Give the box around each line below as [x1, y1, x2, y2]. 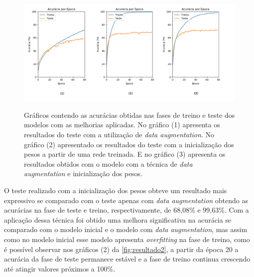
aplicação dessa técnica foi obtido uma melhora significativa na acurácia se [4, 214, 232, 225]
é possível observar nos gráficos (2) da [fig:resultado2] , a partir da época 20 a [4, 244, 239, 254]
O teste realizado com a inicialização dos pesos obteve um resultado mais [4, 185, 227, 195]
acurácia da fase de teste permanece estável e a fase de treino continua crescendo [4, 254, 251, 264]
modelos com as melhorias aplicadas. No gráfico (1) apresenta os [24, 119, 220, 130]
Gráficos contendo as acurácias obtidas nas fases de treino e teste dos [24, 109, 235, 120]
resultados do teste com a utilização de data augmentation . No [24, 129, 214, 139]
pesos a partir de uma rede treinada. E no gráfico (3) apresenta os [24, 149, 226, 159]
